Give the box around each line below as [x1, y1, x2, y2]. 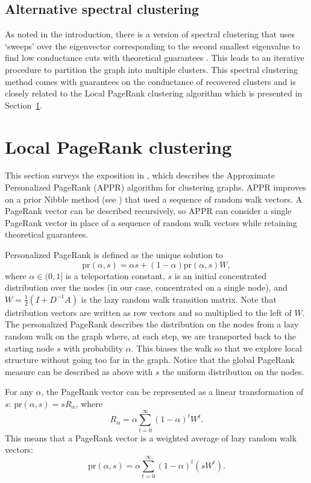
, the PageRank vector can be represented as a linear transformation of [41, 385, 304, 398]
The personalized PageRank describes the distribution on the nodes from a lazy [5, 318, 299, 330]
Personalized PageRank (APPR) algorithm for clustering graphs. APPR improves [5, 181, 306, 194]
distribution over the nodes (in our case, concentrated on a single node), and [5, 281, 287, 294]
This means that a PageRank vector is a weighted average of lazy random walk [5, 431, 297, 444]
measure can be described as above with [5, 365, 153, 377]
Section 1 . [5, 98, 43, 111]
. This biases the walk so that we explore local [131, 341, 302, 354]
